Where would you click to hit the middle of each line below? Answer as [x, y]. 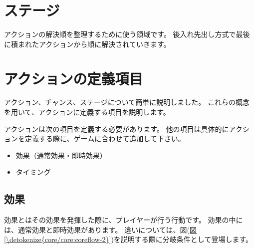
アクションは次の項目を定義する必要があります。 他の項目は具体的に [117, 128]
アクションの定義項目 [74, 78]
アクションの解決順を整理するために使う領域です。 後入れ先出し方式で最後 [127, 34]
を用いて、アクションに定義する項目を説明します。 [87, 112]
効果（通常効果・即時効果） [61, 155]
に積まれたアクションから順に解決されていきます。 [87, 44]
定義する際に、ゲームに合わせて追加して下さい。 [105, 138]
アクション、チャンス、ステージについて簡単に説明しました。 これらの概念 [127, 102]
